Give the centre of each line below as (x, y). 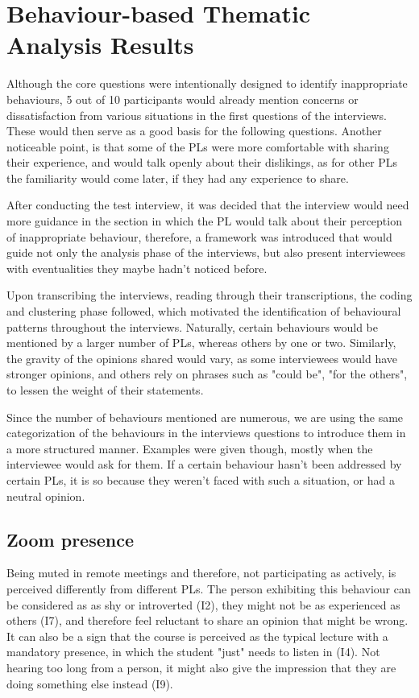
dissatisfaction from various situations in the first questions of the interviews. (197, 115)
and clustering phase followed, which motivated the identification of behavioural (204, 311)
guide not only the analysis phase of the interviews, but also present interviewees (206, 252)
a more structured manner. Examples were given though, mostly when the (190, 448)
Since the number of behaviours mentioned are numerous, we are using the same (205, 417)
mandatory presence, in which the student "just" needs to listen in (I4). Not (193, 652)
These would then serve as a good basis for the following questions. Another (194, 131)
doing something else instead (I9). (90, 683)
